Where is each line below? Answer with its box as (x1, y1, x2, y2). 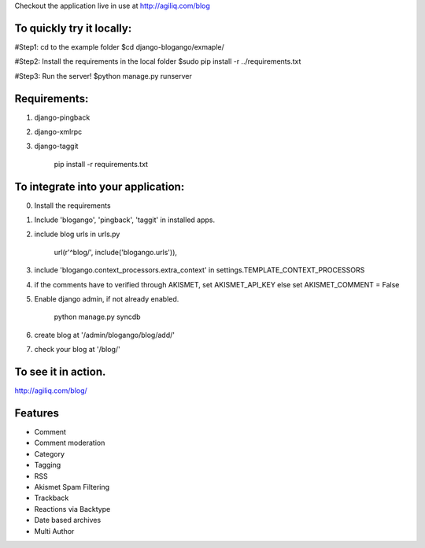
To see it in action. (14, 365, 106, 378)
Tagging (34, 461, 61, 470)
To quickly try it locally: (14, 21, 132, 35)
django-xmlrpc (34, 127, 83, 136)
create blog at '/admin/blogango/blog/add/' (34, 330, 175, 339)
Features (14, 406, 59, 420)
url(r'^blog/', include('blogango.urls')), (54, 247, 177, 257)
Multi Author (34, 526, 75, 535)
